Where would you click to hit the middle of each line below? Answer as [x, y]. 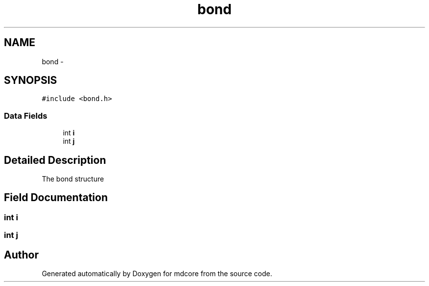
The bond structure [73, 179]
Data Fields [26, 116]
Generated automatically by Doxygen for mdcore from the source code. [157, 274]
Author [21, 255]
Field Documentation [56, 198]
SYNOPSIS [31, 80]
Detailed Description [55, 160]
